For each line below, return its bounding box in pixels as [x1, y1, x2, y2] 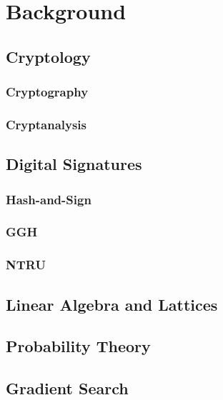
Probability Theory [6, 335, 151, 357]
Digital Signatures [6, 153, 142, 175]
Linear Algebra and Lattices [6, 293, 218, 315]
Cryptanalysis [6, 115, 87, 133]
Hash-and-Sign [6, 190, 91, 208]
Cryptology [6, 45, 91, 67]
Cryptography [6, 83, 89, 101]
